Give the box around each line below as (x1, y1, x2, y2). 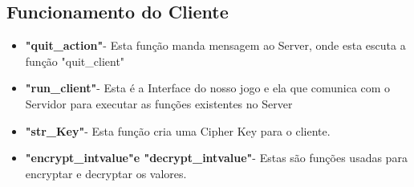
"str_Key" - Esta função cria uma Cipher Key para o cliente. (25, 122, 331, 139)
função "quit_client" (25, 52, 125, 69)
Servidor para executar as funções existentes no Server (25, 95, 293, 112)
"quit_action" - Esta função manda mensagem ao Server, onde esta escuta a (25, 37, 406, 54)
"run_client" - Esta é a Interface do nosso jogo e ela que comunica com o (25, 79, 391, 96)
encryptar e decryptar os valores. (25, 165, 187, 181)
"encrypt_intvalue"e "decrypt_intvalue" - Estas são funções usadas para (25, 149, 408, 166)
